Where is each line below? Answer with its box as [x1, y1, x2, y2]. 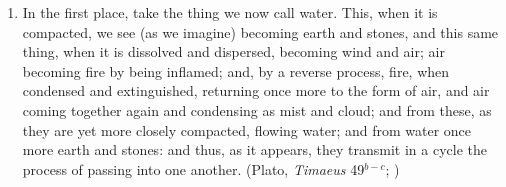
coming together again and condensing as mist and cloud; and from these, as [22, 99, 492, 120]
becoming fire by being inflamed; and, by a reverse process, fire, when [22, 60, 450, 81]
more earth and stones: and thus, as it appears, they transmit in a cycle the [22, 139, 487, 160]
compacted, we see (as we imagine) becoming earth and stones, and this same [22, 21, 499, 42]
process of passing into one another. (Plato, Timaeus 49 [22, 158, 365, 179]
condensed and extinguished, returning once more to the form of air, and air [22, 80, 490, 101]
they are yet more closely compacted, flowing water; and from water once [22, 119, 472, 140]
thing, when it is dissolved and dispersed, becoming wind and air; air [22, 41, 445, 62]
